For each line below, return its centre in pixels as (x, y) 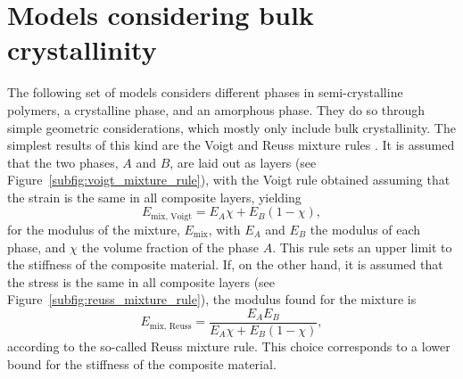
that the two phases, (63, 162)
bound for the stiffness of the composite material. (142, 363)
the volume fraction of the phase (170, 247)
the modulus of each (365, 229)
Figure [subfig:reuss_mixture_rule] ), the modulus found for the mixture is (212, 299)
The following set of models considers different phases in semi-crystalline (205, 92)
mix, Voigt (172, 216)
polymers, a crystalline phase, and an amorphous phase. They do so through (216, 109)
